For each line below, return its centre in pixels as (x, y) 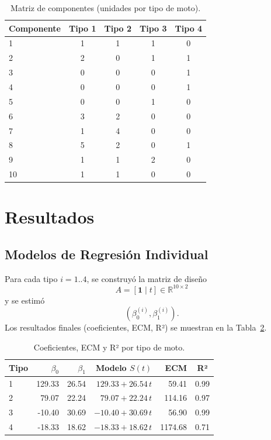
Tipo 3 (153, 28)
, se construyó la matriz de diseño (147, 278)
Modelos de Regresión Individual (107, 254)
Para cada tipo (31, 278)
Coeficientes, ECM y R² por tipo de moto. (109, 347)
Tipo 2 (118, 28)
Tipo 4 (189, 28)
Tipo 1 (83, 28)
